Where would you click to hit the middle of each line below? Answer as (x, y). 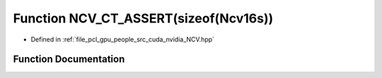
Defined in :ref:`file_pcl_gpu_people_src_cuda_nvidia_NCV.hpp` (123, 39)
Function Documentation (69, 59)
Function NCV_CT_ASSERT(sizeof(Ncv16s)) (143, 18)
